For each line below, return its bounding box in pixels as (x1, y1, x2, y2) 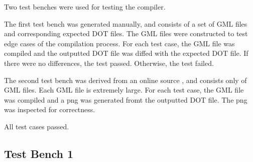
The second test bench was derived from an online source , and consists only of (4, 74, 247, 85)
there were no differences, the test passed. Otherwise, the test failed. (4, 57, 214, 68)
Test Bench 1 (4, 145, 74, 161)
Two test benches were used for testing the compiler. (4, 2, 166, 12)
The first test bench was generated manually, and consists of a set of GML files (4, 18, 247, 29)
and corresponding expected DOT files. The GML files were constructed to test (4, 28, 248, 39)
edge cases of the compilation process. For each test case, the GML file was (4, 38, 235, 48)
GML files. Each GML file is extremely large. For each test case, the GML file (4, 85, 244, 95)
